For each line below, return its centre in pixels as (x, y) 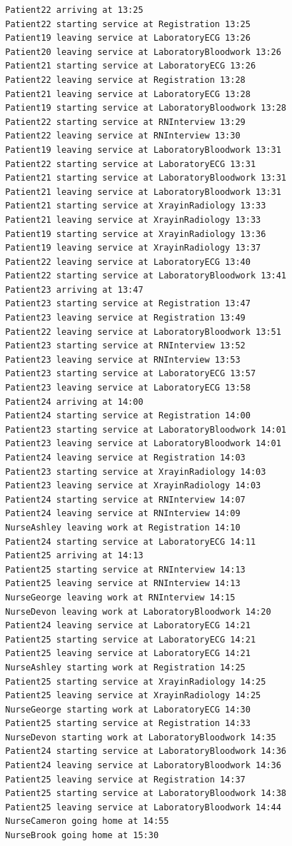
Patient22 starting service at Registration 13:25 (128, 24)
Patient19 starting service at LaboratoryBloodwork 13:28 (146, 108)
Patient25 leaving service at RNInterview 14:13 (123, 584)
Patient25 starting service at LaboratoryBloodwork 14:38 (146, 794)
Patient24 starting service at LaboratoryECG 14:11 (131, 542)
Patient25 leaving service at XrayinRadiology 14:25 (133, 696)
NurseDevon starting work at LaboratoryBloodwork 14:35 (141, 737)
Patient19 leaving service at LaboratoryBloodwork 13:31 (143, 150)
